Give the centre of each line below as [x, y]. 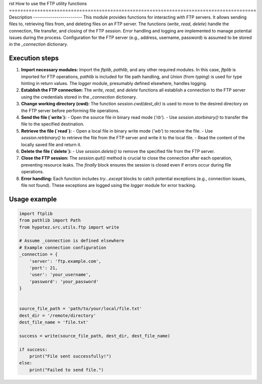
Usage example [33, 199]
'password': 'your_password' [64, 281]
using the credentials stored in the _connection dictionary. [79, 97]
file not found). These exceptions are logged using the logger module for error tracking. [109, 185]
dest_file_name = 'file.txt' [54, 322]
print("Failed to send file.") [66, 370]
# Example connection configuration [63, 247]
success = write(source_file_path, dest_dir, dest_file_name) [95, 336]
